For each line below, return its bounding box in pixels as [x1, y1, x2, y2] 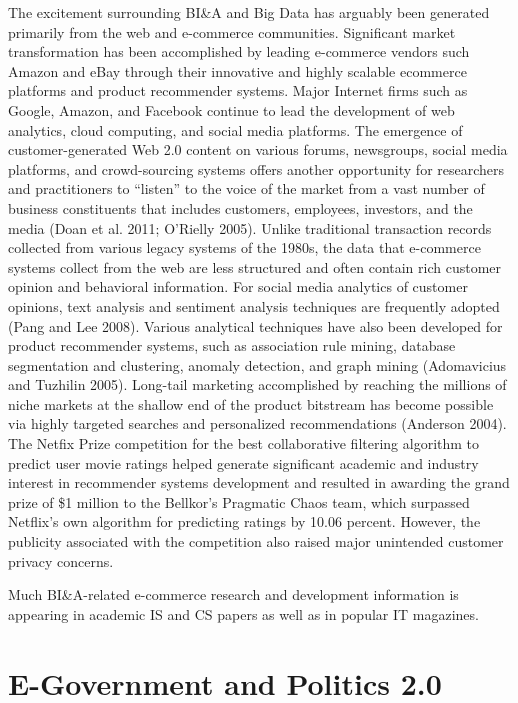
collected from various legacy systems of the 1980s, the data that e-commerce [8, 237, 481, 258]
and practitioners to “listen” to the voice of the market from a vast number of [8, 178, 485, 199]
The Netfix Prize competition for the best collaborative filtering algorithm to [8, 433, 480, 454]
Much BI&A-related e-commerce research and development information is [8, 584, 459, 605]
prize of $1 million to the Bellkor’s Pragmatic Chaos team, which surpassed [8, 491, 470, 512]
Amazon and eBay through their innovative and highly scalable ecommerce [8, 60, 467, 81]
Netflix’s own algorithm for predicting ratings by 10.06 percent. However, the [8, 511, 481, 532]
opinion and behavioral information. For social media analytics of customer [8, 276, 468, 297]
